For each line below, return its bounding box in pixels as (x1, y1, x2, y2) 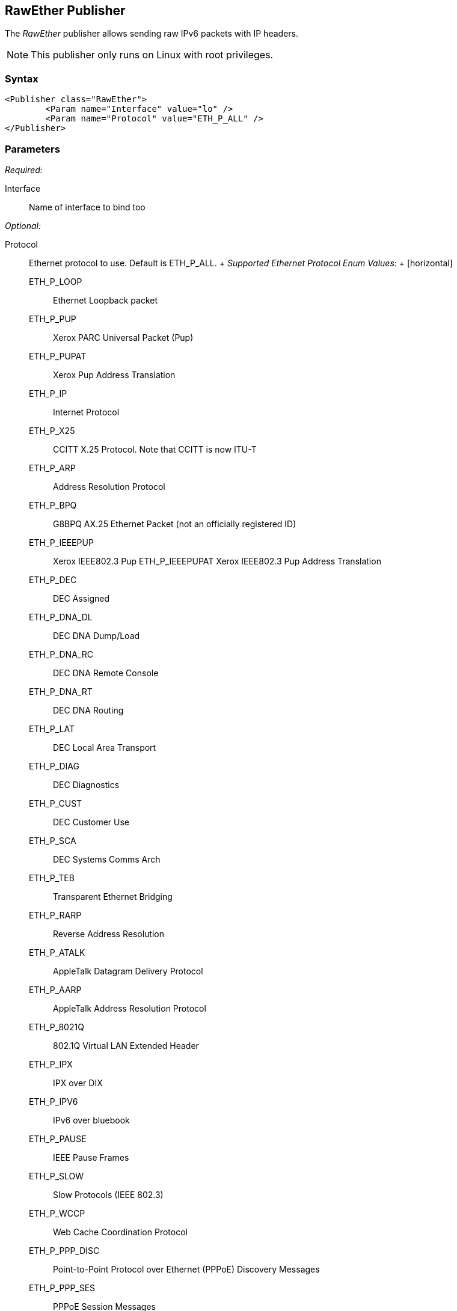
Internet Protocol (53, 406, 120, 417)
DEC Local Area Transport (53, 742, 156, 753)
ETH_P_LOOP (29, 276, 82, 287)
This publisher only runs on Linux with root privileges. (31, 49, 274, 61)
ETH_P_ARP (29, 462, 76, 473)
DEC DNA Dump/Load (53, 630, 140, 641)
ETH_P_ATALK (29, 947, 85, 958)
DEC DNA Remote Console (53, 667, 159, 678)
